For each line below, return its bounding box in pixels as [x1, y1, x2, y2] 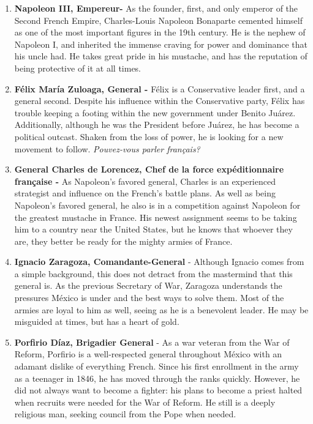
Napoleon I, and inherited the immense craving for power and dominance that [14, 37, 307, 50]
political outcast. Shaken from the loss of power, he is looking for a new [14, 130, 284, 143]
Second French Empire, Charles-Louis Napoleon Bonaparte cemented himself [14, 13, 303, 26]
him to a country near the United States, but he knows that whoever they [14, 223, 293, 236]
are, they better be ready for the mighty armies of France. [14, 234, 233, 247]
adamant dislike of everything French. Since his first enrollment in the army [14, 360, 299, 373]
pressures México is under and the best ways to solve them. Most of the [14, 291, 284, 304]
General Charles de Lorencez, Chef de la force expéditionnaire [14, 163, 284, 176]
